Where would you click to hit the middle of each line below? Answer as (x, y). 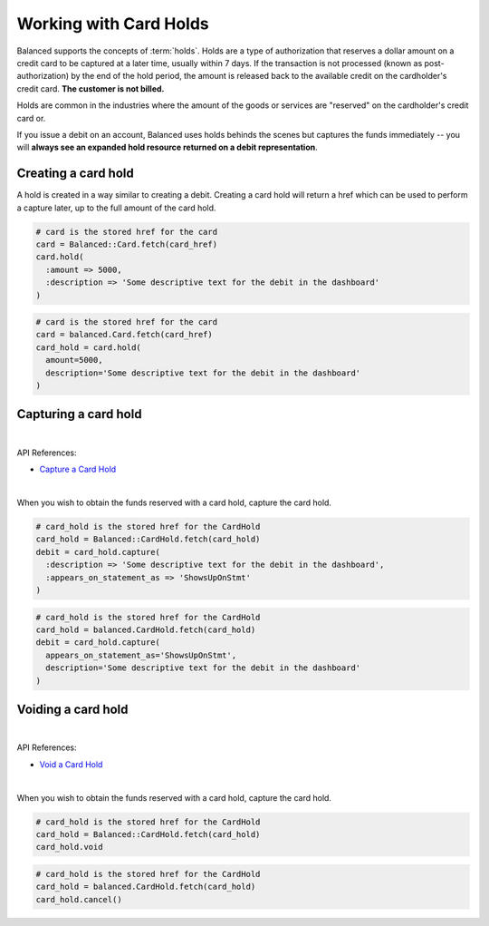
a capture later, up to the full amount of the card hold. (116, 208)
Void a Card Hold (71, 764)
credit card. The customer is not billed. (91, 88)
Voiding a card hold (72, 709)
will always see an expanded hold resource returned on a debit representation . (167, 147)
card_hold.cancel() (79, 899)
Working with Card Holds (113, 24)
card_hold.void (69, 847)
